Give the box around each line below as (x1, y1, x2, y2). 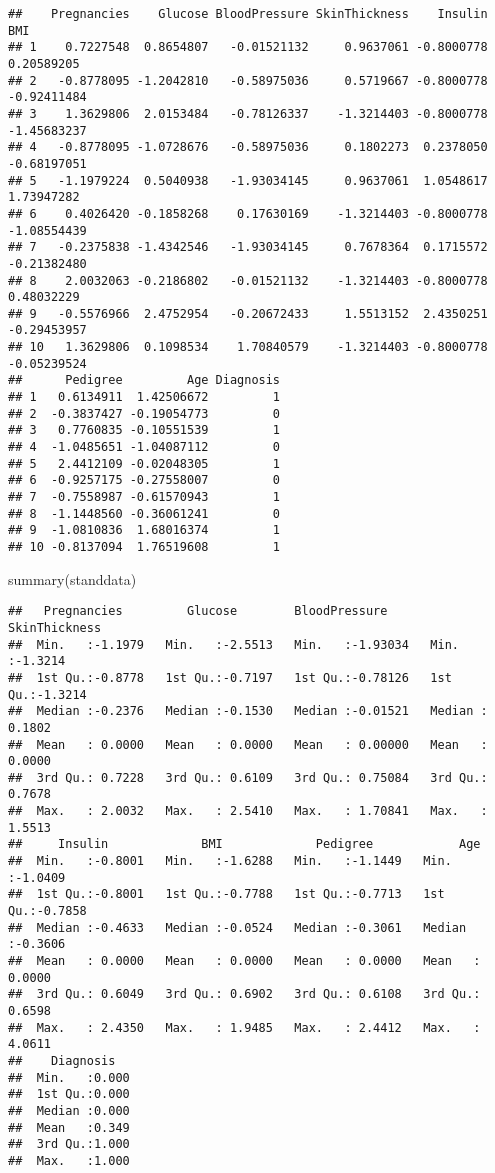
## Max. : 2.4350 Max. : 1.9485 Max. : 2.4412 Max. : (8, 1020, 481, 1035)
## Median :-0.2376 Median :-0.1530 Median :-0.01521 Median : (8, 704, 488, 719)
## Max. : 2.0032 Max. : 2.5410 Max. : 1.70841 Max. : (8, 804, 488, 819)
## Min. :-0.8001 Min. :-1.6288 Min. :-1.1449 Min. (8, 854, 452, 869)
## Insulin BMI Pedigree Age (8, 837, 481, 852)
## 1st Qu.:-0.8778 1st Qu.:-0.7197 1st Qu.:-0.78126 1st (8, 670, 452, 685)
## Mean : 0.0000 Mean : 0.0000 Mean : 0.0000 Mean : (8, 954, 481, 969)
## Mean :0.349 (8, 1120, 130, 1135)
